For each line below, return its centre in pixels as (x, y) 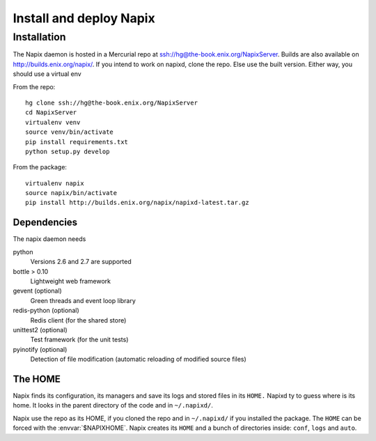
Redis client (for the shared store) (78, 320)
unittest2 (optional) (40, 330)
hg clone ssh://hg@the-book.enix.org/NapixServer (112, 102)
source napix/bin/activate (71, 193)
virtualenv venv (53, 122)
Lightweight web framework (71, 281)
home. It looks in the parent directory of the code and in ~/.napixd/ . (113, 405)
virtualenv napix (55, 183)
